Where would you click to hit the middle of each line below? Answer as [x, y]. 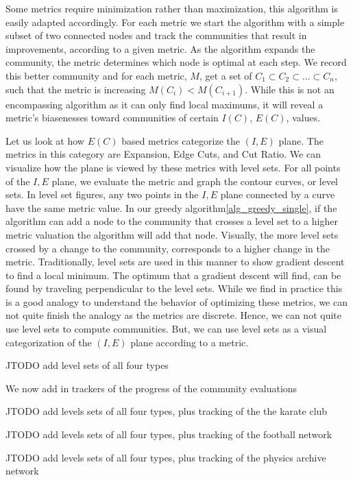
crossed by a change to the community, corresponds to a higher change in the [168, 248]
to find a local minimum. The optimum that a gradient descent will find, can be [173, 275]
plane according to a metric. [190, 342]
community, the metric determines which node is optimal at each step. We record [176, 62]
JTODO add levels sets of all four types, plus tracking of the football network [169, 434]
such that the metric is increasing [76, 89]
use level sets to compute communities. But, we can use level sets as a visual [166, 329]
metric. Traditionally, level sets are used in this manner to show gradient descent [175, 262]
